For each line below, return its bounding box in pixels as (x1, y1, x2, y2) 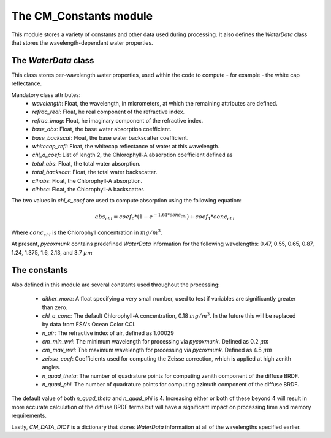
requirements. (11, 412, 47, 420)
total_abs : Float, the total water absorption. (32, 159, 141, 167)
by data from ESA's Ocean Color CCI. (42, 321, 136, 328)
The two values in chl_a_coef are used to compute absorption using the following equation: (11, 197, 242, 204)
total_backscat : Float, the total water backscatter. (32, 169, 158, 176)
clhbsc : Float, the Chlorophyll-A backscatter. (32, 185, 145, 193)
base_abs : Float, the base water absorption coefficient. (32, 126, 172, 133)
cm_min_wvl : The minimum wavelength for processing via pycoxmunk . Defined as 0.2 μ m (42, 338, 270, 345)
